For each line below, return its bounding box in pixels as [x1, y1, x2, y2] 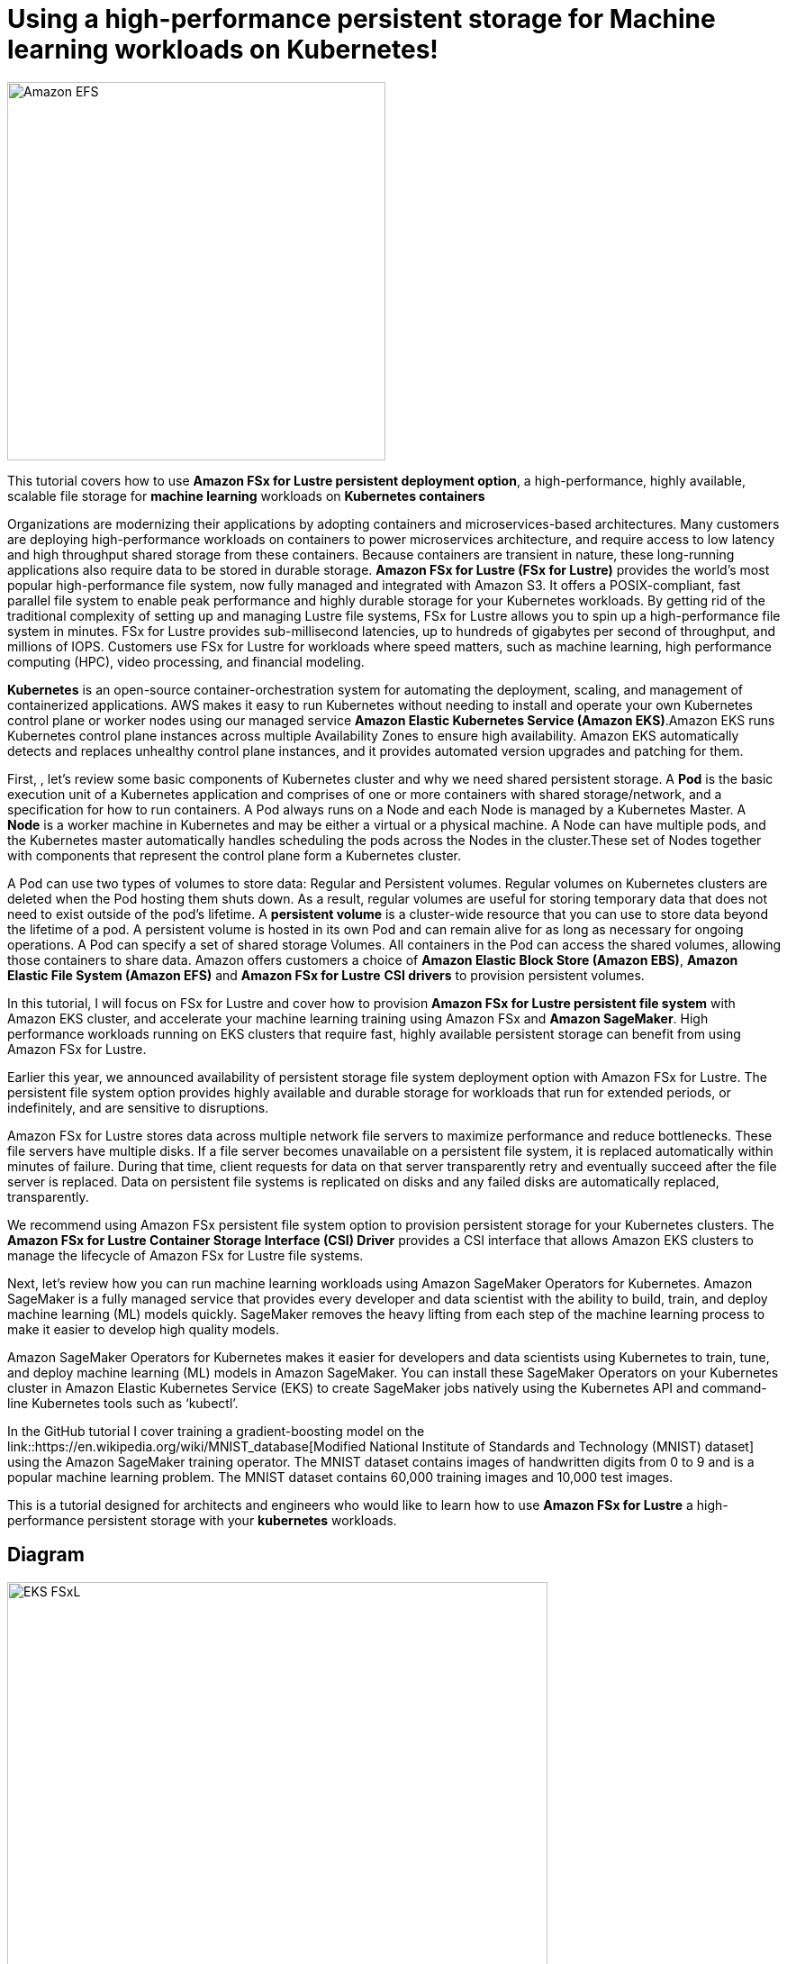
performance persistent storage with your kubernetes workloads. [7, 1512, 397, 1528]
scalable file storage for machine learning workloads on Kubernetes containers [7, 487, 485, 504]
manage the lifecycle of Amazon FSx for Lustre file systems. [7, 1247, 364, 1263]
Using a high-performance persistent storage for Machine [7, 4, 716, 34]
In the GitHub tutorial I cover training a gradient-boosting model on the [7, 1423, 425, 1439]
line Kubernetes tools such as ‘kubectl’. [7, 1395, 239, 1411]
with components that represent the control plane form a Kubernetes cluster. [7, 847, 461, 863]
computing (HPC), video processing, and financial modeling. [7, 653, 365, 669]
